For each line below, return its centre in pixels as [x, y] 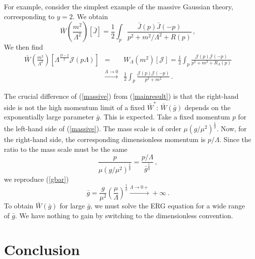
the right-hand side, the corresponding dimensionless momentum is [105, 139]
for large [72, 206]
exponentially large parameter [49, 117]
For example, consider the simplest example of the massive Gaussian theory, [119, 6]
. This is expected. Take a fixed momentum [165, 117]
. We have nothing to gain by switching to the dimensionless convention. [124, 215]
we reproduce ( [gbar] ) [36, 179]
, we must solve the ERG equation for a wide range [168, 206]
